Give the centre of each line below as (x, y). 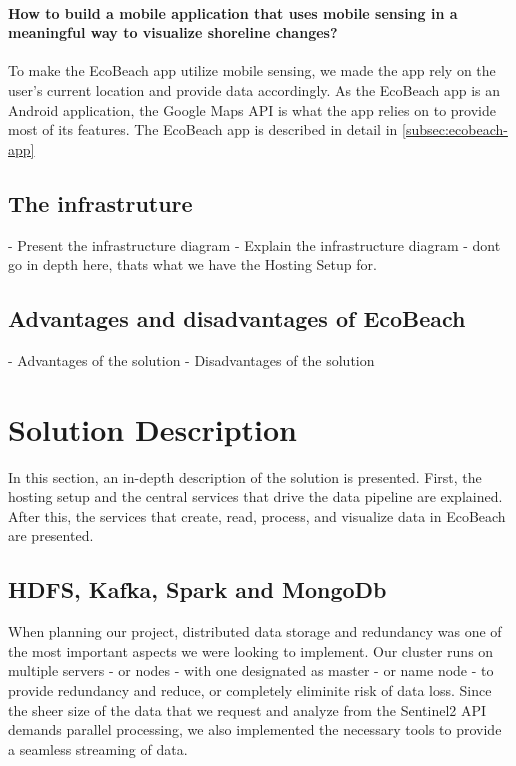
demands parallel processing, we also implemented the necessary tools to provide (255, 729)
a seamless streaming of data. (98, 748)
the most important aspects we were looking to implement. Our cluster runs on (251, 650)
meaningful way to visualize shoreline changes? (173, 32)
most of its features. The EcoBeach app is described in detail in (203, 129)
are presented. (51, 535)
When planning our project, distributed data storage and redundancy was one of (255, 631)
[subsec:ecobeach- (455, 129)
